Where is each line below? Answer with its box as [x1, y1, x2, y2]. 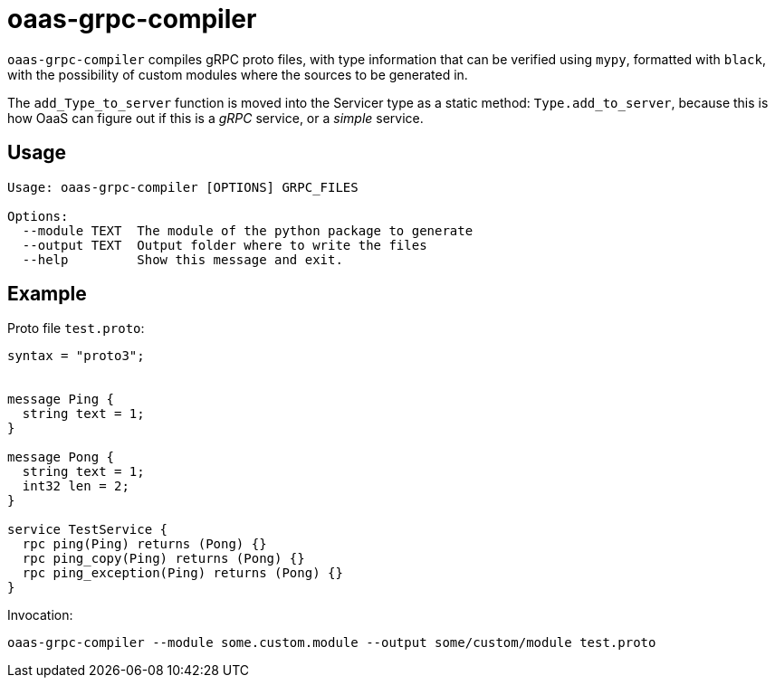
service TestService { [7, 522, 168, 538]
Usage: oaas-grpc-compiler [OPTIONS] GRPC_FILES [7, 179, 359, 195]
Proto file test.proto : [7, 320, 145, 337]
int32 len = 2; [22, 479, 129, 494]
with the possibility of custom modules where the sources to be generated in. [7, 66, 468, 82]
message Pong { [7, 450, 115, 465]
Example [7, 282, 87, 306]
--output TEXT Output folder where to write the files [22, 237, 427, 252]
